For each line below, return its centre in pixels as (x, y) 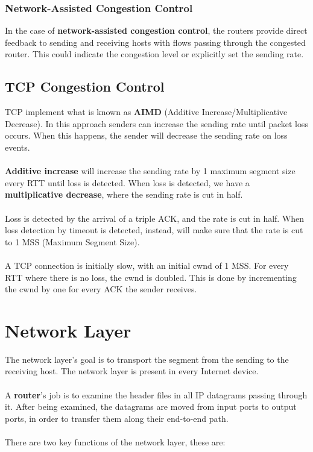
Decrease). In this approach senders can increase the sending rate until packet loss (157, 123)
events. (17, 147)
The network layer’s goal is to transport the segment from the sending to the (147, 359)
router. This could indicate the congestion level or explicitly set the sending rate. (154, 54)
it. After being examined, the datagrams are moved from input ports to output (151, 406)
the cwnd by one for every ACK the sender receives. (101, 289)
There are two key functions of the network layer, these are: (115, 441)
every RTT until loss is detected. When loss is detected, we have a (127, 182)
